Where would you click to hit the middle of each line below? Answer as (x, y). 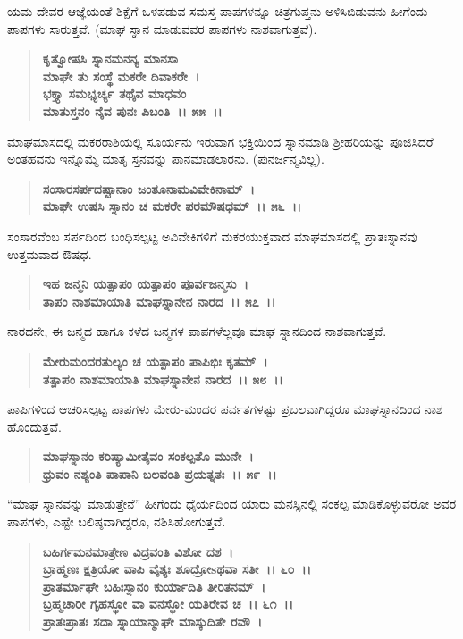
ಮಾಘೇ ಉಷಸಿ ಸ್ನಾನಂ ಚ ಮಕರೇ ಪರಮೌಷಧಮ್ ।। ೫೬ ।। (172, 206)
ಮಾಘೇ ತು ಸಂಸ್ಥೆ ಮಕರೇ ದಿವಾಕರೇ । (121, 76)
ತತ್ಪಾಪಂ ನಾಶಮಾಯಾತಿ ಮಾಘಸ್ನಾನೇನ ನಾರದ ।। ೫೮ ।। (163, 378)
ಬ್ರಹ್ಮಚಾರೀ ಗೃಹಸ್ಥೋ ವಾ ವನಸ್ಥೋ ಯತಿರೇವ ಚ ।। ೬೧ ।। (168, 604)
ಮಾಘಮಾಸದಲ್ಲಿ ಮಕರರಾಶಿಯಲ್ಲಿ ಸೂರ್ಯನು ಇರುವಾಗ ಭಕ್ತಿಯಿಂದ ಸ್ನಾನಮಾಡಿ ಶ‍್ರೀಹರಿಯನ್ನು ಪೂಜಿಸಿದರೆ (220, 141)
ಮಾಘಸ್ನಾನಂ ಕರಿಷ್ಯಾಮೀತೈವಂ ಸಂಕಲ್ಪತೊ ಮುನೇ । (148, 456)
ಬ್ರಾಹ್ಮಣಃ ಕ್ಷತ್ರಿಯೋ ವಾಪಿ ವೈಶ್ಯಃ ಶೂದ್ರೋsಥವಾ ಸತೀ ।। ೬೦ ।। (177, 569)
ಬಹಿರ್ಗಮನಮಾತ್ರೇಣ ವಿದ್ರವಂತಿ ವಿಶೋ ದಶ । (138, 551)
